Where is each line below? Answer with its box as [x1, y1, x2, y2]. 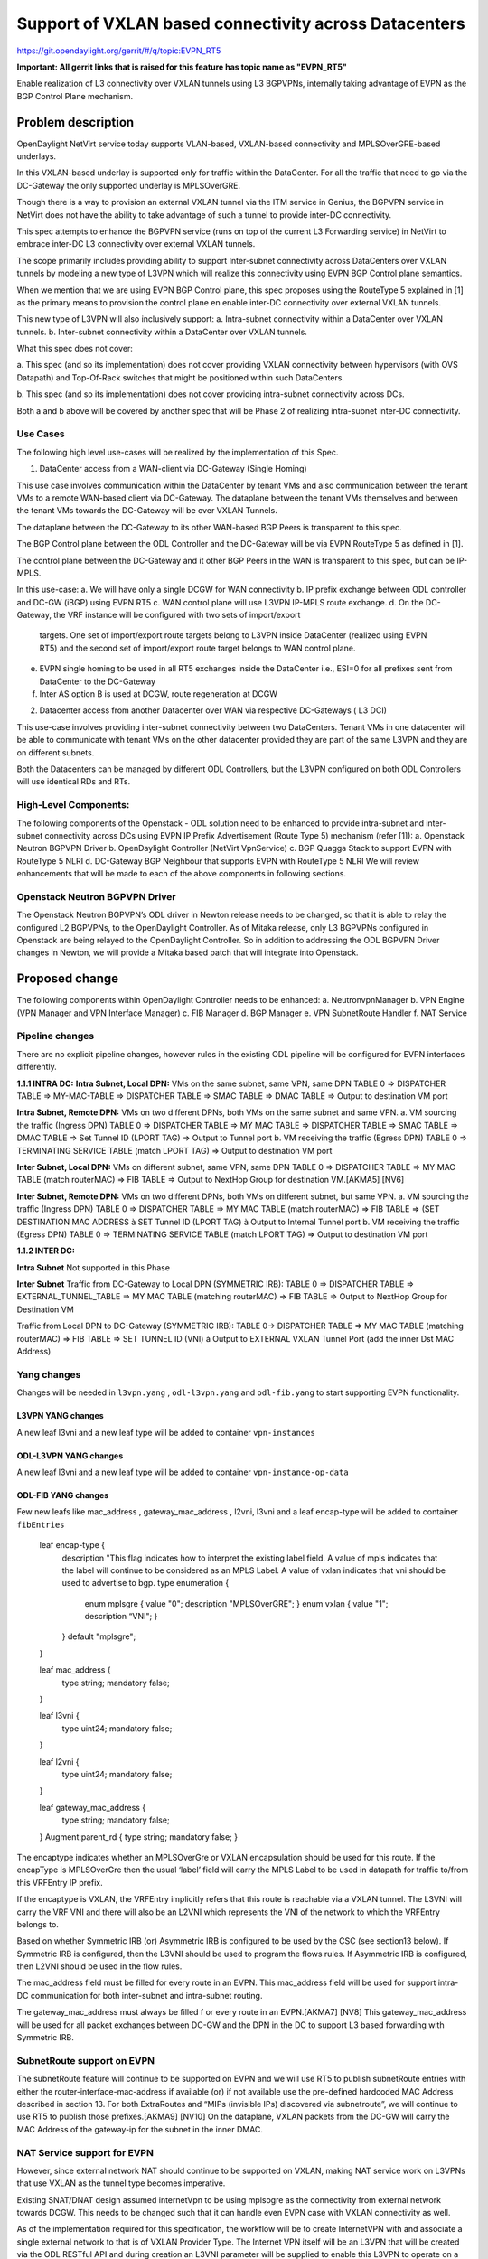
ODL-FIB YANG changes [16, 1489, 109, 1500]
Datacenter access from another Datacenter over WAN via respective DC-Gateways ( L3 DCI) [39, 705, 388, 716]
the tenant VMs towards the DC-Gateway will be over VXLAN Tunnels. [16, 505, 277, 516]
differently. [16, 1062, 58, 1073]
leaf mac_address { [39, 1664, 112, 1675]
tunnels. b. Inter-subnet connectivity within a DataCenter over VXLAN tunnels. [16, 326, 307, 337]
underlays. [16, 151, 57, 162]
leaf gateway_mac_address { [39, 1802, 146, 1813]
